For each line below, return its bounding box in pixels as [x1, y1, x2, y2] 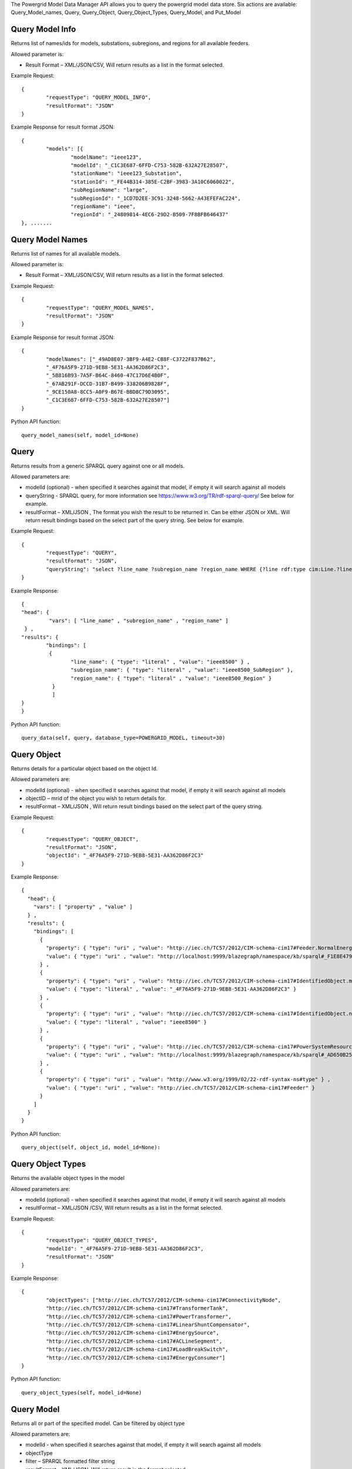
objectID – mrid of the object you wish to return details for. [25, 794, 167, 801]
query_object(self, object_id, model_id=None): [21, 1144, 161, 1151]
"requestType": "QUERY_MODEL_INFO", [46, 94, 152, 101]
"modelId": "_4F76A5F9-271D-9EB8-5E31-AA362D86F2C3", [46, 1245, 204, 1252]
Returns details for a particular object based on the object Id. [11, 764, 158, 772]
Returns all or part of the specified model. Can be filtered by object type [11, 1420, 185, 1427]
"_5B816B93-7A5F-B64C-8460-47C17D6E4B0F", [46, 372, 170, 379]
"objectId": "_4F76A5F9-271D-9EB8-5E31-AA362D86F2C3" [46, 852, 204, 859]
